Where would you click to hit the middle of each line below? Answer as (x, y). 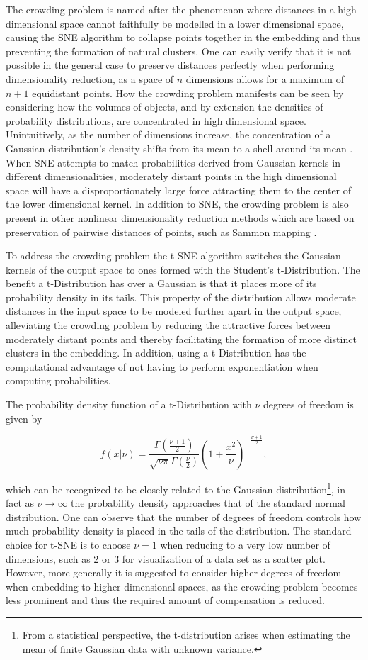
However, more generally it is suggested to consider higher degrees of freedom (174, 572)
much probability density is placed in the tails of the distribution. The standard (179, 531)
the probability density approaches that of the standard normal (208, 503)
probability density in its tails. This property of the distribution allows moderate (181, 297)
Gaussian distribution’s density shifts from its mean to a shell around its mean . (179, 148)
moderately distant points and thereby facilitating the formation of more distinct (181, 339)
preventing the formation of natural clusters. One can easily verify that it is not (179, 51)
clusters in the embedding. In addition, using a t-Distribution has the (156, 353)
